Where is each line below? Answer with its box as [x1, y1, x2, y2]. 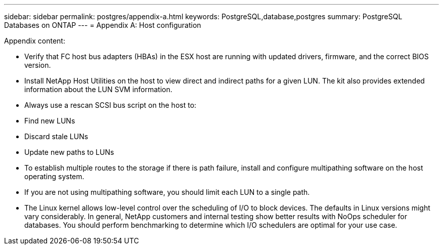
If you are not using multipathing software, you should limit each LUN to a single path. [24, 188, 310, 196]
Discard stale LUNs [24, 132, 88, 141]
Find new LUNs [24, 116, 75, 125]
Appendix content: [4, 36, 65, 45]
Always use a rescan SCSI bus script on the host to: [24, 101, 197, 109]
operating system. [24, 172, 84, 181]
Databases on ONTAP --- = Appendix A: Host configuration [4, 21, 201, 29]
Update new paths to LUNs [24, 148, 114, 156]
